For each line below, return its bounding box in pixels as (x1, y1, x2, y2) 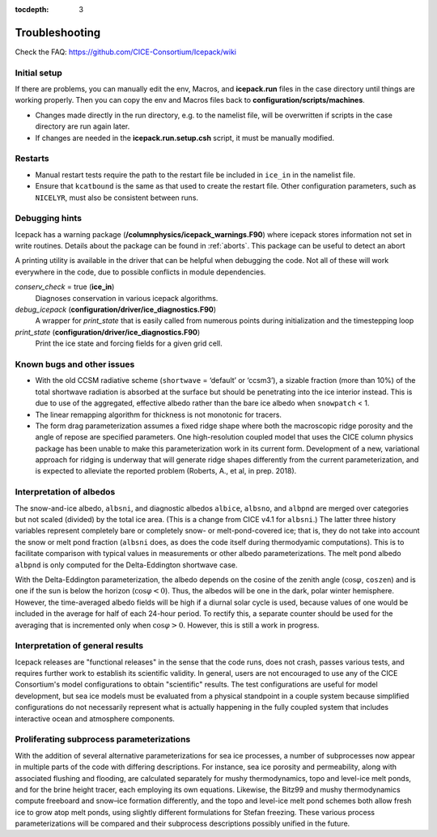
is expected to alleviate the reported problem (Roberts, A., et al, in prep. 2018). (35, 466, 297, 476)
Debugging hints (15, 213, 83, 224)
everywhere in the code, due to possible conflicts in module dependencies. (15, 267, 266, 277)
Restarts (15, 153, 50, 164)
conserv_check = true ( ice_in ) (15, 282, 115, 291)
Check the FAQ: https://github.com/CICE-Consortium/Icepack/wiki (15, 47, 236, 57)
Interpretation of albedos (15, 486, 116, 498)
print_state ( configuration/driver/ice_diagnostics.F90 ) (15, 327, 201, 337)
